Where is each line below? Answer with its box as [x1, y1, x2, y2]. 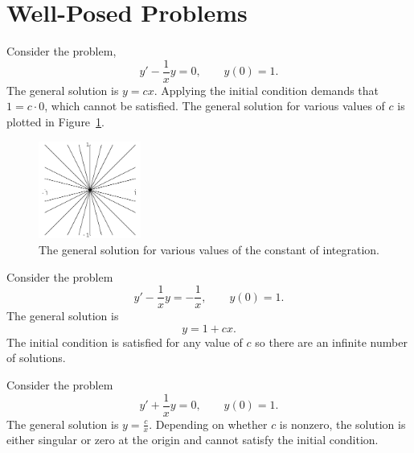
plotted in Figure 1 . [6, 113, 105, 130]
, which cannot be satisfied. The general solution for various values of [44, 97, 385, 114]
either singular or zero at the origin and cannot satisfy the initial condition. [6, 431, 379, 448]
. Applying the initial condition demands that [154, 81, 379, 98]
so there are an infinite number [255, 333, 408, 350]
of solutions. [6, 349, 66, 366]
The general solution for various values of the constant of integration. [39, 241, 379, 257]
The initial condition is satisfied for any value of [6, 333, 243, 350]
